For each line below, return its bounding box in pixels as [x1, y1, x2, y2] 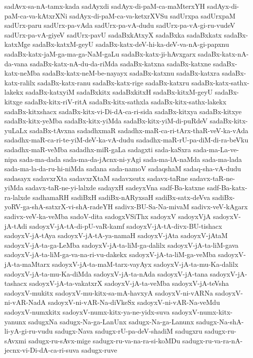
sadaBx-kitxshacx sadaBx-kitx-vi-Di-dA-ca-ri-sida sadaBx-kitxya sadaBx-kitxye [4, 106, 242, 116]
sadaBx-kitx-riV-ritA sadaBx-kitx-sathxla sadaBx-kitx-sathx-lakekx [24, 96, 227, 106]
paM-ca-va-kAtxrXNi [4, 10, 68, 20]
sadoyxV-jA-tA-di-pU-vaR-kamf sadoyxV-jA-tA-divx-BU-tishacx [29, 220, 222, 231]
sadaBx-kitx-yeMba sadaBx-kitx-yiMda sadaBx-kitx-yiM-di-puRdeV [4, 116, 208, 126]
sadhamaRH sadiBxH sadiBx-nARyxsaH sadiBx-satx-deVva [32, 192, 210, 202]
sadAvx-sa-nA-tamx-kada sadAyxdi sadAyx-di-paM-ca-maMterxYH [4, 1, 205, 11]
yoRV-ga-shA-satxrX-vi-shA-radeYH [4, 201, 113, 212]
